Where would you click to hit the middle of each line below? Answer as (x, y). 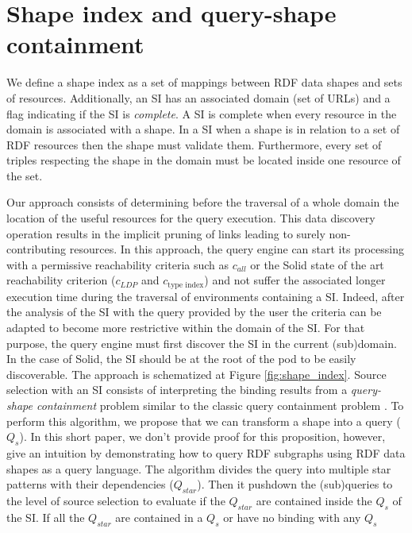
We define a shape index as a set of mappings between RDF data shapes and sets (204, 82)
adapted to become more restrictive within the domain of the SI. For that (186, 328)
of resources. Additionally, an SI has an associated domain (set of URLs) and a (198, 97)
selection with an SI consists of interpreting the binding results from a (177, 390)
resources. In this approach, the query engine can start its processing (237, 249)
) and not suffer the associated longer (295, 280)
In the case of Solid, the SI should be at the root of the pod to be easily (181, 359)
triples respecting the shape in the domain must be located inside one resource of (204, 160)
